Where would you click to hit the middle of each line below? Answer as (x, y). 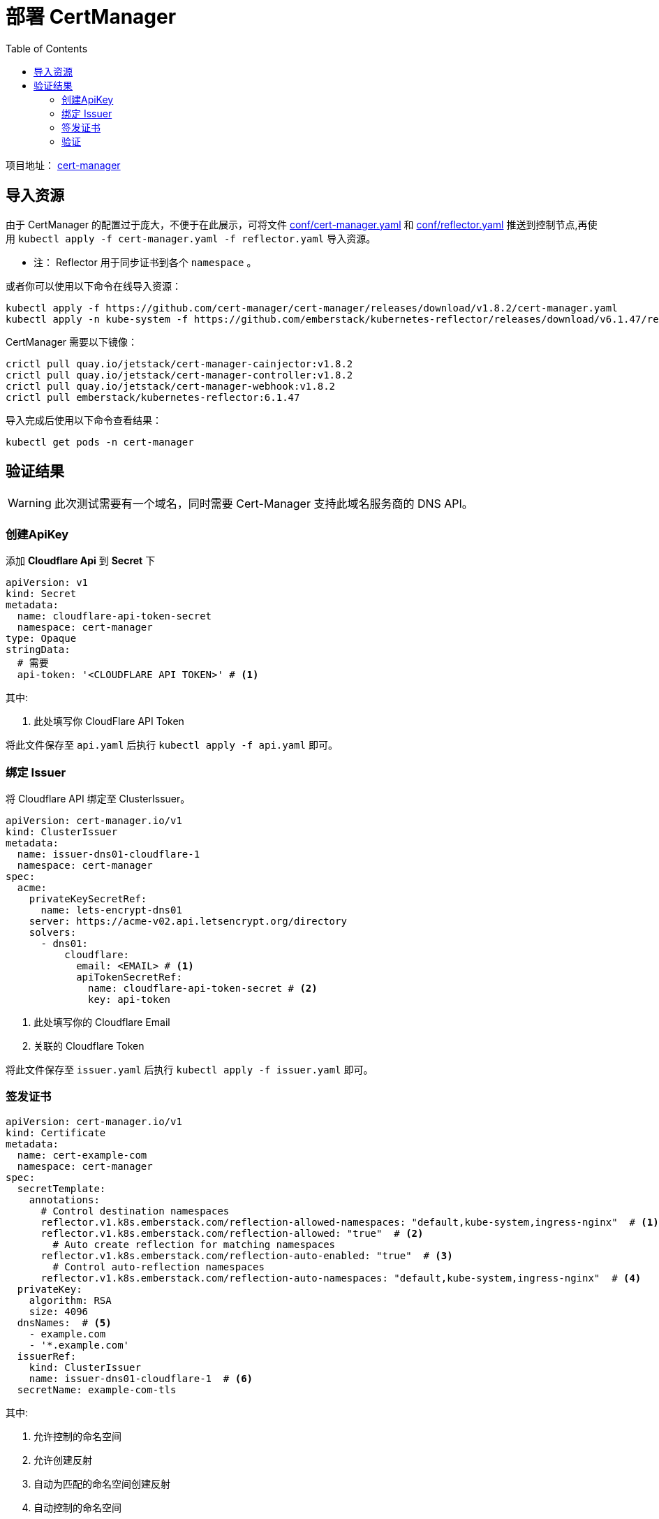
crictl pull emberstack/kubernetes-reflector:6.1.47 (153, 397)
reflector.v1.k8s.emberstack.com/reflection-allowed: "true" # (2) (232, 1233)
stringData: (38, 650)
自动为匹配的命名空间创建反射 (102, 1483)
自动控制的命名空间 (77, 1507)
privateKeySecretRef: (88, 898)
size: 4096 (59, 1311)
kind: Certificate (56, 1132)
